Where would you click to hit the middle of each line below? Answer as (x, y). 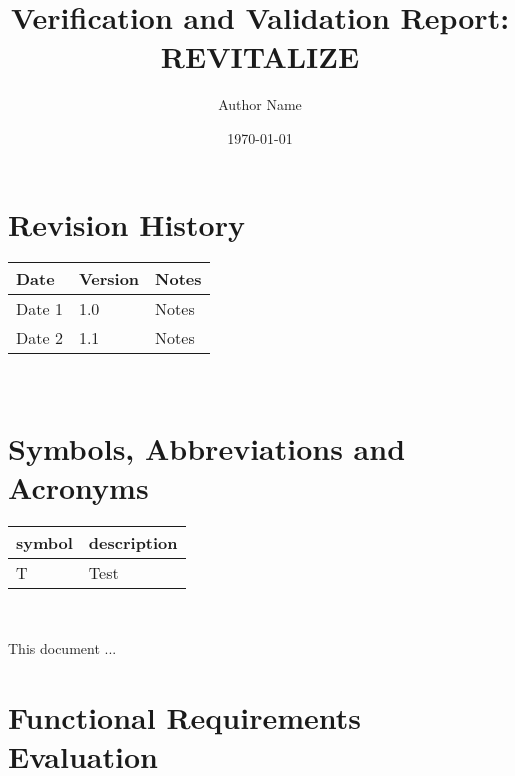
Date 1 (39, 309)
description (133, 543)
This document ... (62, 647)
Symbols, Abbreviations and (207, 448)
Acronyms (78, 487)
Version (109, 279)
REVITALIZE (260, 56)
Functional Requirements (184, 716)
